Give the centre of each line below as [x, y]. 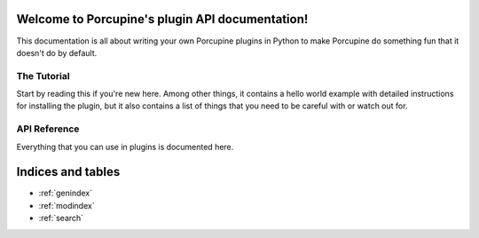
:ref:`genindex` [66, 193]
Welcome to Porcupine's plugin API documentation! [162, 19]
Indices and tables [68, 172]
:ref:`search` [61, 218]
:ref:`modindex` [67, 205]
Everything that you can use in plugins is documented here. [125, 147]
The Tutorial [43, 75]
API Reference [48, 129]
